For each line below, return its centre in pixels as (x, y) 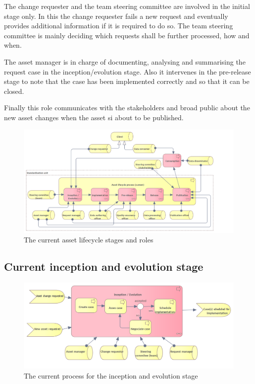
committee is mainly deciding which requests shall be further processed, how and (127, 35)
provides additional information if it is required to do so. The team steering (119, 26)
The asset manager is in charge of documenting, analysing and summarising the (125, 61)
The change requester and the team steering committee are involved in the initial (127, 6)
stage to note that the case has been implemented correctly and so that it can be (127, 81)
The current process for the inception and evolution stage (111, 376)
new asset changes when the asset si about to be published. (94, 117)
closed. (14, 91)
